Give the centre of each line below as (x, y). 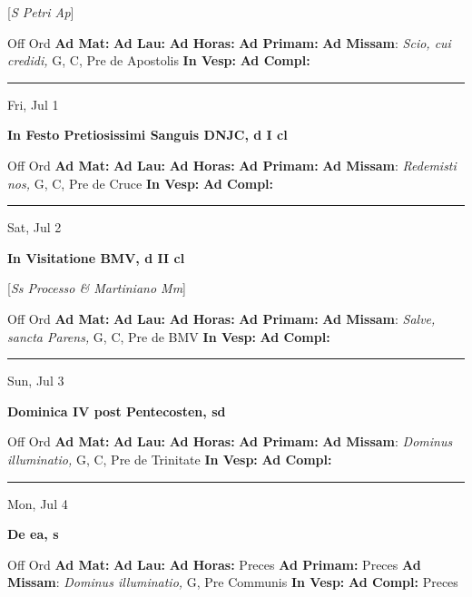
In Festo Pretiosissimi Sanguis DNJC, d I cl (147, 135)
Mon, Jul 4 (38, 503)
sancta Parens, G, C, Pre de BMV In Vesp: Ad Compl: (169, 336)
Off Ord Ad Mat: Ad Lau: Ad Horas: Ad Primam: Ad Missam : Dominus (230, 441)
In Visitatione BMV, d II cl (96, 257)
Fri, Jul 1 (33, 104)
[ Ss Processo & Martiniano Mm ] (97, 288)
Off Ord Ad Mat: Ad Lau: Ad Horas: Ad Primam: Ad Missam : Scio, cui (229, 42)
